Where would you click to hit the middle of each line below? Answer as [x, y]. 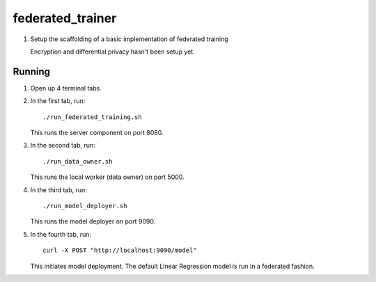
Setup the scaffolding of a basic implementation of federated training [130, 39]
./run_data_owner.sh [78, 161]
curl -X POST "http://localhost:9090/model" [120, 250]
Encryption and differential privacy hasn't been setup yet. [112, 52]
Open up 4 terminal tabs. [66, 88]
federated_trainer [65, 18]
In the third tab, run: [58, 190]
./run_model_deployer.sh [85, 206]
